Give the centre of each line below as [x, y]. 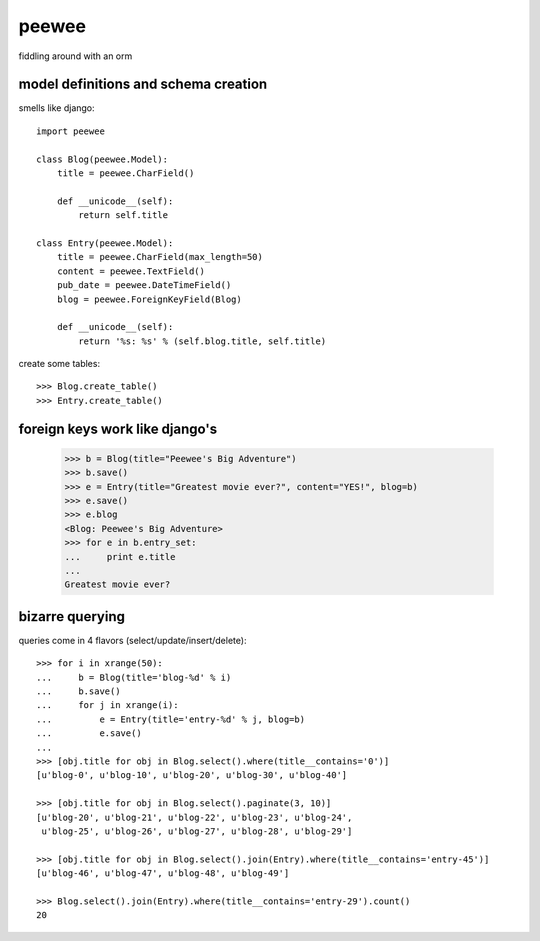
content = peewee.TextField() [130, 271]
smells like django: [56, 108]
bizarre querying [71, 616]
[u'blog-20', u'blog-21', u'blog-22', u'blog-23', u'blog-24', [194, 817]
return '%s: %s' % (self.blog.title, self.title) [202, 341]
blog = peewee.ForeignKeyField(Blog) [149, 299]
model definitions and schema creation [143, 84]
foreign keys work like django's [118, 428]
